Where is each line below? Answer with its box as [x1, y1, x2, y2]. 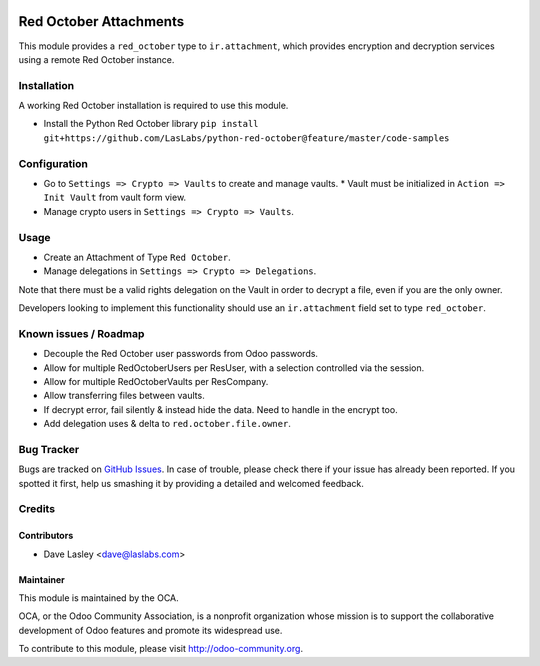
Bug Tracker [18, 442, 80, 456]
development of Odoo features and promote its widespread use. [18, 624, 283, 636]
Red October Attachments [18, 13, 185, 30]
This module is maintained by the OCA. [18, 592, 179, 604]
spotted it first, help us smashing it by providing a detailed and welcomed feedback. [18, 477, 364, 489]
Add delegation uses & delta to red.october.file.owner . [43, 418, 292, 430]
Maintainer [18, 573, 65, 585]
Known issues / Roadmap [18, 326, 145, 340]
